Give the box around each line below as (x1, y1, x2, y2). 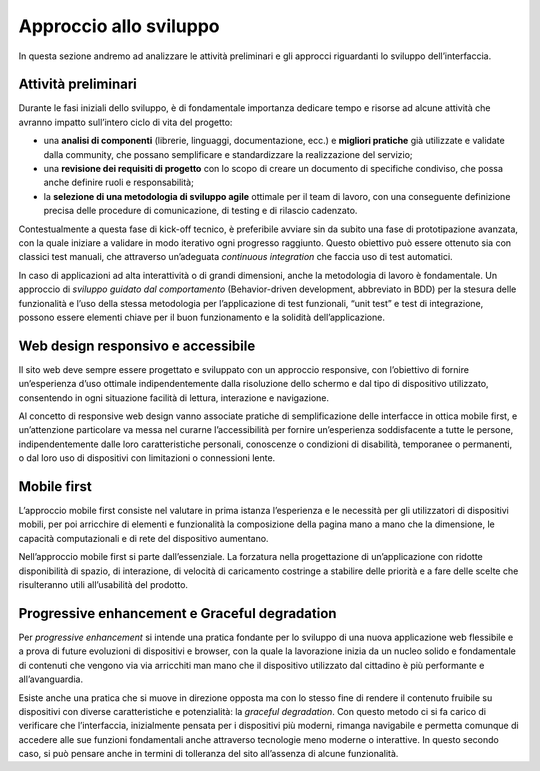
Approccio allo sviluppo (18, 15, 220, 37)
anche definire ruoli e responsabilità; (43, 176, 194, 189)
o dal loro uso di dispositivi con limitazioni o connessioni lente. (18, 452, 276, 464)
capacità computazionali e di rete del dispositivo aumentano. (18, 532, 269, 544)
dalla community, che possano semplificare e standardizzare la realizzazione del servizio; (43, 148, 414, 160)
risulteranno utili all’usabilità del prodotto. (18, 579, 189, 591)
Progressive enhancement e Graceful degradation (18, 605, 337, 622)
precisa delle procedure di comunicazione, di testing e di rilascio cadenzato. (43, 205, 358, 217)
